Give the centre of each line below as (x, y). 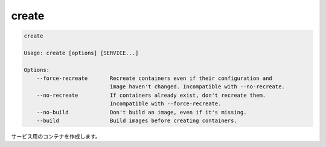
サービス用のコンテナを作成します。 (56, 137)
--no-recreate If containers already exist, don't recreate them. (151, 95)
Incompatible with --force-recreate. (165, 104)
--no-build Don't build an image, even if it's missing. (142, 112)
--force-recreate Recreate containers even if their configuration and (155, 78)
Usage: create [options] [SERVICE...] (81, 53)
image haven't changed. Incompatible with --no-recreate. (197, 87)
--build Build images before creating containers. (137, 121)
